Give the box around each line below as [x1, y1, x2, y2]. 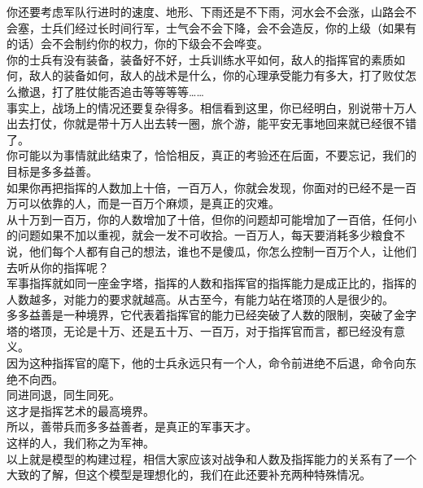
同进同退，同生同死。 [7, 386, 120, 403]
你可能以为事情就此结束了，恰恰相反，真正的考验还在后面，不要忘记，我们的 [7, 147, 416, 164]
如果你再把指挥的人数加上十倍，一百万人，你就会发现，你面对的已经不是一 [7, 178, 405, 196]
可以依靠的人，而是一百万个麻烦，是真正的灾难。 [17, 195, 280, 212]
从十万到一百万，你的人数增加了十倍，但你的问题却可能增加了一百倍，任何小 [7, 210, 416, 227]
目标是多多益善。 [7, 162, 98, 179]
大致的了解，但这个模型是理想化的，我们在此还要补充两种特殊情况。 [7, 466, 371, 483]
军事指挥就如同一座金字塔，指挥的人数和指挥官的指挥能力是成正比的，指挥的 [7, 275, 416, 292]
